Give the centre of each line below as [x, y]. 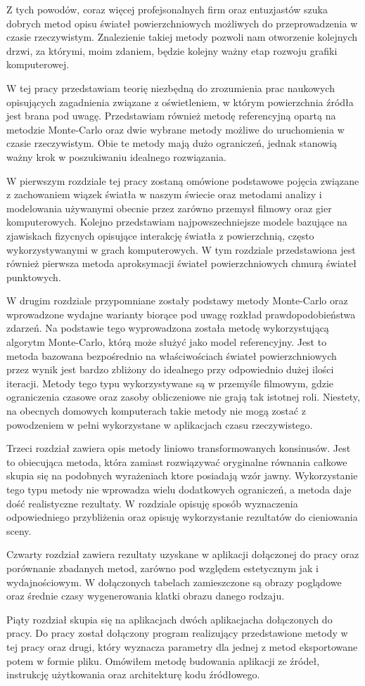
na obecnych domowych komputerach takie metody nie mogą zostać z [156, 411]
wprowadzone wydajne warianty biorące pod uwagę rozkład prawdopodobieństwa [181, 314]
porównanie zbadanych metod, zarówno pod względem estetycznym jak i [162, 568]
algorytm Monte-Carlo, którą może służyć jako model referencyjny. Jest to [167, 342]
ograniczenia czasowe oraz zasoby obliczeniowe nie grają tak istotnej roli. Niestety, [183, 397]
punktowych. [34, 277]
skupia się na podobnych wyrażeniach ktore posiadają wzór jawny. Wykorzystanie [182, 475]
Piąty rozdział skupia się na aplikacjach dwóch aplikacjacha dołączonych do [169, 619]
